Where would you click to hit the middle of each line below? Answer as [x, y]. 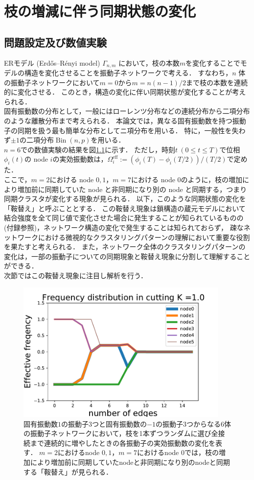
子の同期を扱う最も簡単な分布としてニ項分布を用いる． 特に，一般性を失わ [125, 130]
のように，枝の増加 [211, 179]
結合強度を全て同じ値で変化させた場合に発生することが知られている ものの [124, 218]
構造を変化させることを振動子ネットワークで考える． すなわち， [128, 73]
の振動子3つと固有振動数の [104, 423]
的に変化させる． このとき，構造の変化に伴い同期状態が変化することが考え [125, 92]
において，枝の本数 [149, 62]
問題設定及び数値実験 [55, 42]
